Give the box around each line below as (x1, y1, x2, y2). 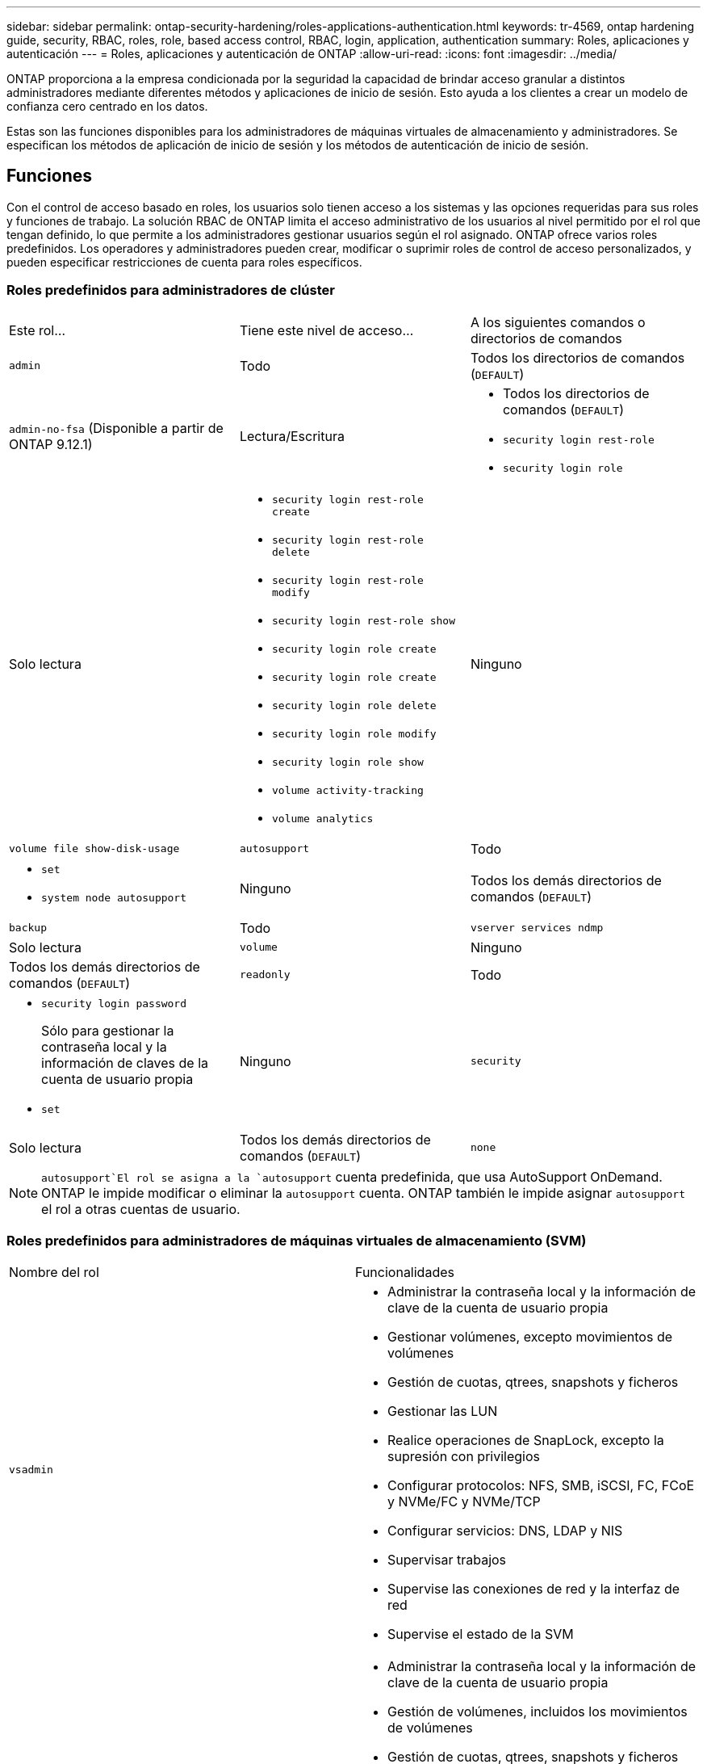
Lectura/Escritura (239, 427, 345, 444)
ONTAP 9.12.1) (9, 435, 93, 452)
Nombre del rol (9, 1264, 99, 1281)
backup (9, 922, 47, 934)
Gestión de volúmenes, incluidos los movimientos (387, 1703, 688, 1720)
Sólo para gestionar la (41, 1022, 174, 1039)
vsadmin (9, 1463, 53, 1476)
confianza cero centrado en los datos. (6, 99, 208, 113)
